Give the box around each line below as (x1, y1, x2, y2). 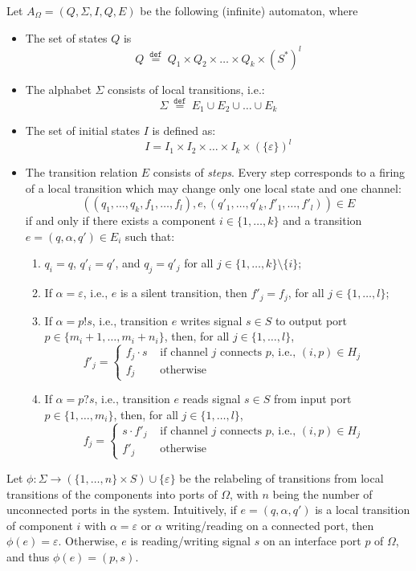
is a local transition (315, 501, 410, 518)
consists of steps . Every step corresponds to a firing (153, 164, 406, 181)
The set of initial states (25, 121, 140, 138)
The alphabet (25, 80, 92, 97)
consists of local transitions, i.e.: (108, 80, 265, 97)
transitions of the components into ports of (6, 485, 218, 502)
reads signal (182, 390, 241, 407)
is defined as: (152, 121, 216, 138)
